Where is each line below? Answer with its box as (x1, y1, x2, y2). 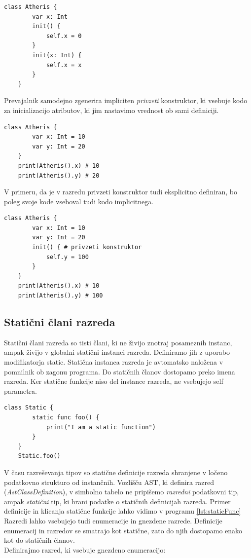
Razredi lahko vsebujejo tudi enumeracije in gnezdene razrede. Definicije (4, 515, 222, 525)
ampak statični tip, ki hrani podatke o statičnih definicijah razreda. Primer (4, 496, 231, 506)
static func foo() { (32, 413, 100, 421)
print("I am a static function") (46, 423, 156, 431)
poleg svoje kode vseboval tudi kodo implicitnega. (4, 196, 154, 206)
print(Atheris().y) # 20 (18, 172, 100, 179)
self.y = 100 (46, 253, 89, 260)
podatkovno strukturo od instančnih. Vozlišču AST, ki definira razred (4, 477, 214, 487)
